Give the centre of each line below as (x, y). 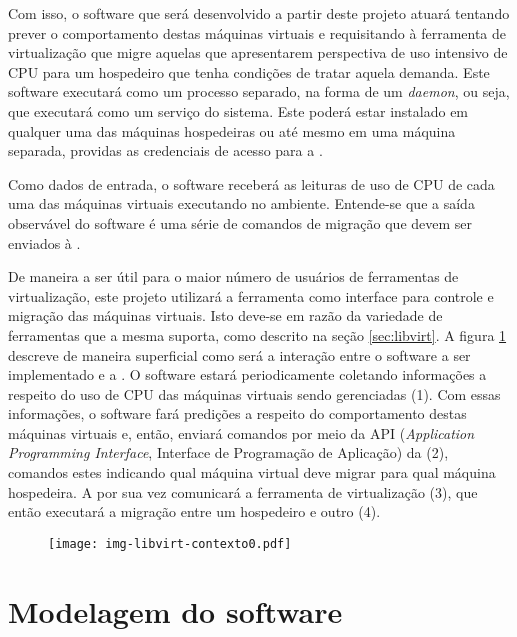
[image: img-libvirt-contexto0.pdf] (170, 543)
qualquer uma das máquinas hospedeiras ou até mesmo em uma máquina (232, 130)
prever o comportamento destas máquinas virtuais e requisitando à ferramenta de (257, 32)
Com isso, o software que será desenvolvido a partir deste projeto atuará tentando (259, 13)
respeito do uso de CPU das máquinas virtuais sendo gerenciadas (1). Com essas (254, 393)
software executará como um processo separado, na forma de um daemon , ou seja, (259, 91)
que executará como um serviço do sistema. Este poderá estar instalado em (238, 110)
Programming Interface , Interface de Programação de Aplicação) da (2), (228, 452)
